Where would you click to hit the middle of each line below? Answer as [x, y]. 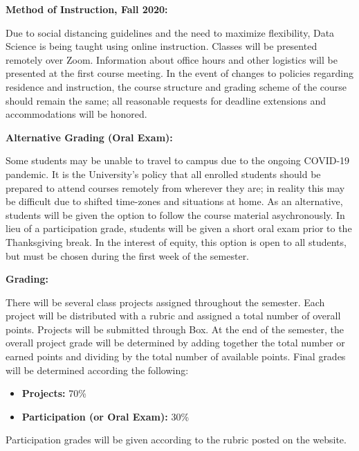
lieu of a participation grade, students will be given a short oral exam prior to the [179, 228]
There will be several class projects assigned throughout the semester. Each [165, 302]
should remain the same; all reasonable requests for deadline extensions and [166, 100]
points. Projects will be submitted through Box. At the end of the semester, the [175, 329]
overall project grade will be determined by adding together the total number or [175, 343]
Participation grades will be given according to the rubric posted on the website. [176, 440]
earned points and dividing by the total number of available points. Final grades [176, 356]
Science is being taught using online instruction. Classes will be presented [162, 46]
